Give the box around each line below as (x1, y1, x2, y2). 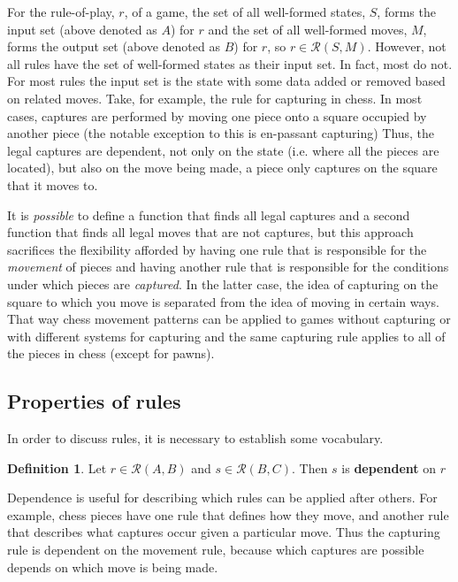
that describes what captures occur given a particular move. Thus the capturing (7, 523, 440, 541)
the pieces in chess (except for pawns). (7, 344, 215, 363)
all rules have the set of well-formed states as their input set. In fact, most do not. (7, 54, 453, 73)
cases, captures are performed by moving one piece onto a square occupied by (7, 106, 427, 125)
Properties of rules (7, 387, 181, 415)
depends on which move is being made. (7, 557, 218, 576)
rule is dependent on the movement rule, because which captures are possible (7, 540, 424, 559)
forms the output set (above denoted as (7, 37, 220, 56)
